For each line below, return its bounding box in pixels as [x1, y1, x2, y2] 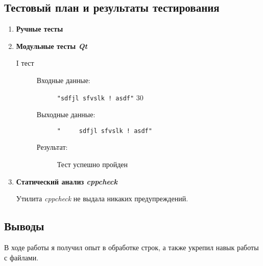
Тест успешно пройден [57, 159, 128, 170]
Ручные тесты [16, 23, 63, 34]
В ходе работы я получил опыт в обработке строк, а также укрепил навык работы [4, 242, 259, 253]
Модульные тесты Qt [16, 40, 88, 51]
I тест [16, 58, 34, 68]
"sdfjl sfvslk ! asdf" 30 [57, 92, 144, 102]
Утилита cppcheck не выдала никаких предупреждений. [16, 193, 188, 204]
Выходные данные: [36, 109, 95, 120]
